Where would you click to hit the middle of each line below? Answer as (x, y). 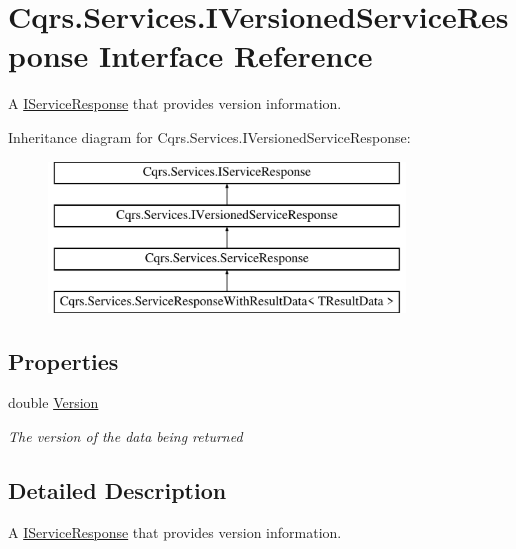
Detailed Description (117, 490)
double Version (53, 402)
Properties (63, 360)
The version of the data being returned (125, 436)
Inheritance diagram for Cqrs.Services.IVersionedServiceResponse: (209, 136)
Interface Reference (235, 55)
